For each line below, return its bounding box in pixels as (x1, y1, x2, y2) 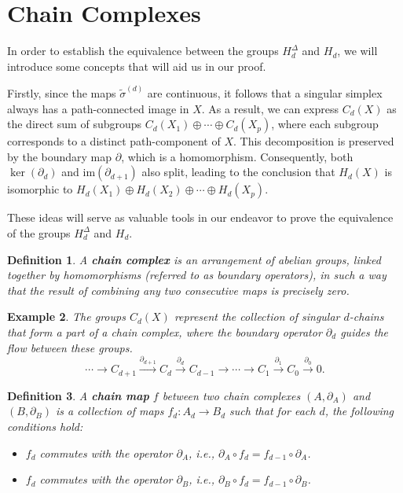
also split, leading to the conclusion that (141, 164, 335, 180)
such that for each (229, 403, 316, 419)
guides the (340, 323, 389, 340)
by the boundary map (7, 148, 112, 164)
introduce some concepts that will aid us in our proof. (7, 57, 266, 74)
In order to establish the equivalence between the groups (7, 42, 279, 59)
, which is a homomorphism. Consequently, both (121, 148, 354, 164)
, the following (324, 403, 394, 419)
